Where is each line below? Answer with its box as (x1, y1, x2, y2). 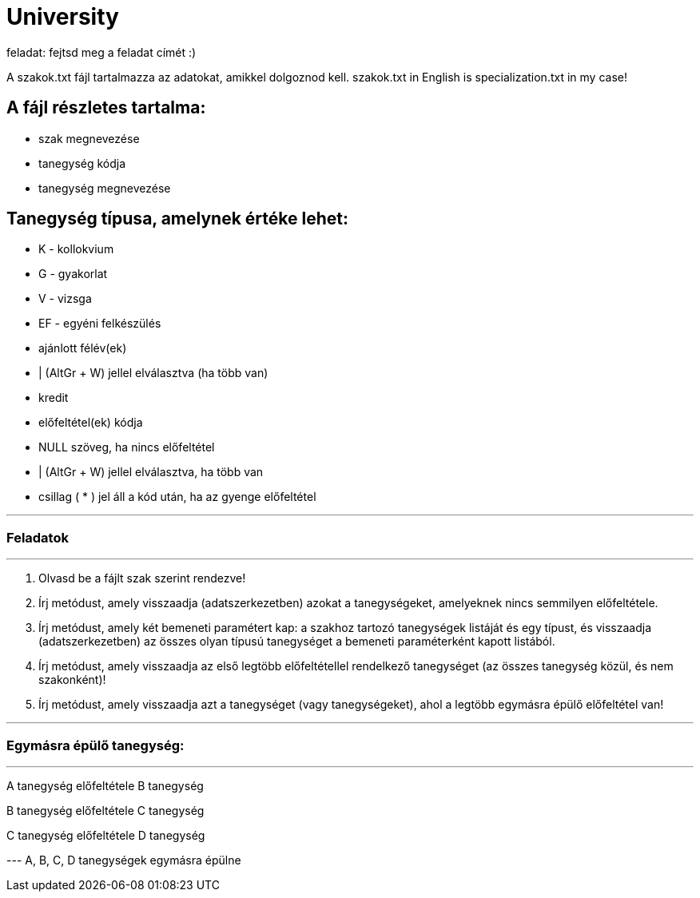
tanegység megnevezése (38, 181, 171, 195)
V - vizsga (38, 292, 92, 306)
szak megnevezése (38, 131, 140, 145)
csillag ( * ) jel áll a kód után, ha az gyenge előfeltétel (38, 490, 316, 504)
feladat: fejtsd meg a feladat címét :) (6, 45, 197, 59)
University (6, 3, 119, 30)
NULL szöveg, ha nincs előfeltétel (38, 440, 215, 455)
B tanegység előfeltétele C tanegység (6, 803, 205, 817)
